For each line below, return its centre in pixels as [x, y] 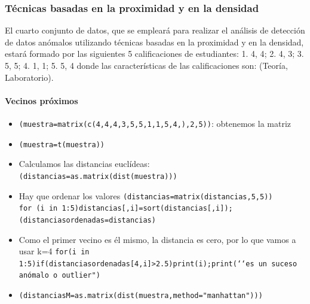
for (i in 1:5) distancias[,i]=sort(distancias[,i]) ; [126, 209]
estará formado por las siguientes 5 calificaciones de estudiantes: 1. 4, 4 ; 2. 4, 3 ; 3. [154, 54]
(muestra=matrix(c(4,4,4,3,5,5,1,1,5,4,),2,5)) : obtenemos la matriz [155, 123]
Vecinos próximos [42, 100]
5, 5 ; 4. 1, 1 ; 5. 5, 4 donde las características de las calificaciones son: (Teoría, [146, 65]
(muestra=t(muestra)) [62, 145]
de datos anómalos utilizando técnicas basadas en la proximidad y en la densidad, [154, 42]
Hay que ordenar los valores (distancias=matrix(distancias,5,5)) [146, 195]
